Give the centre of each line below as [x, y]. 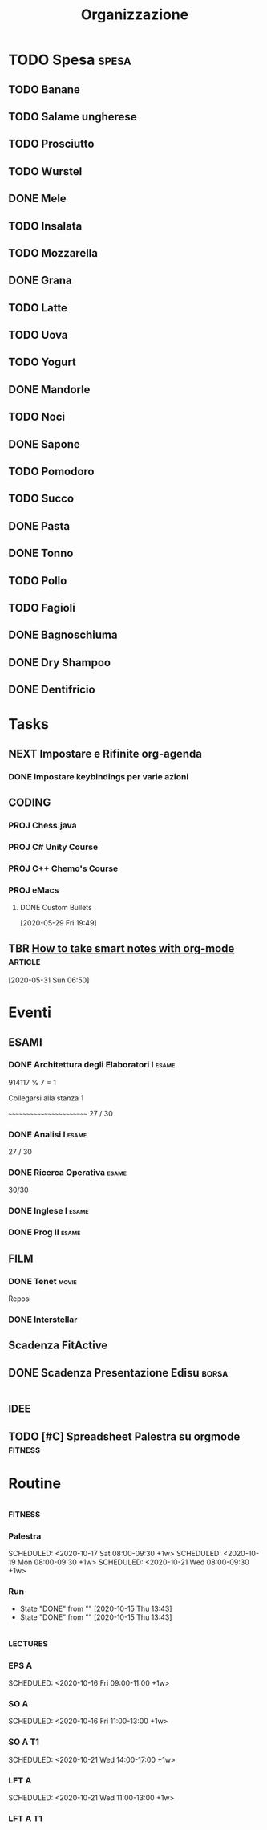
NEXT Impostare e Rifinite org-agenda [105, 753]
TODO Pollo [38, 581]
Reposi [20, 1299]
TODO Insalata [45, 226]
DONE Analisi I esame [48, 1134]
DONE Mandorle [49, 390]
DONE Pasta [39, 526]
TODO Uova [38, 335]
